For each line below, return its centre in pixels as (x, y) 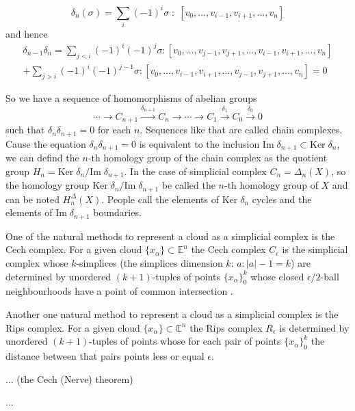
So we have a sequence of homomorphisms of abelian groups (131, 98)
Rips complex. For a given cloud (73, 327)
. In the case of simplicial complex (195, 171)
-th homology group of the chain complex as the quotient (208, 158)
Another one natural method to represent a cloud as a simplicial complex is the (172, 314)
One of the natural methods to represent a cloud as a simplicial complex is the (170, 236)
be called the (188, 185)
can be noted (32, 199)
